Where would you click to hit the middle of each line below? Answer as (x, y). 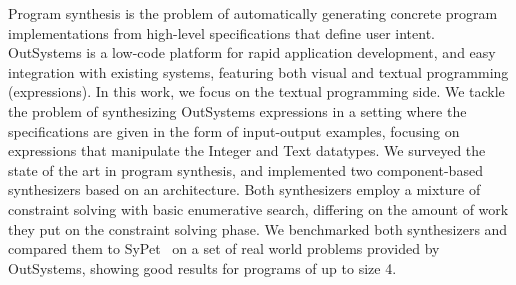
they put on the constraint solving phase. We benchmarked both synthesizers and (258, 228)
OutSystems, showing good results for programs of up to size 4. (202, 267)
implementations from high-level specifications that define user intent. (221, 32)
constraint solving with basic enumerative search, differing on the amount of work (258, 208)
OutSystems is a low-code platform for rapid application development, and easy (252, 52)
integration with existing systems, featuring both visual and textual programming (258, 71)
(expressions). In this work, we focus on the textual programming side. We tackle (256, 91)
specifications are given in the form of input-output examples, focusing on (234, 130)
